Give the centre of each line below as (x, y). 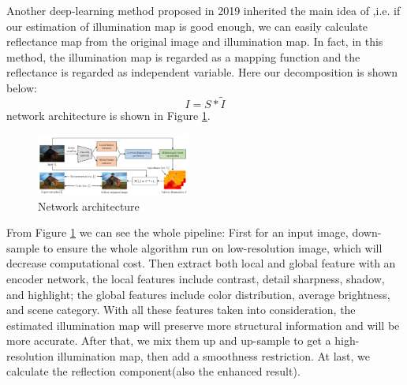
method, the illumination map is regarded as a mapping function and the (183, 56)
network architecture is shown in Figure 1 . (108, 115)
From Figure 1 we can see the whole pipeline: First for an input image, (177, 232)
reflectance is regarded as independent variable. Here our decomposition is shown (202, 72)
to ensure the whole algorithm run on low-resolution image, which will (213, 247)
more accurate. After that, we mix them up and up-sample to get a (169, 340)
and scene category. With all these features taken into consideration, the (181, 310)
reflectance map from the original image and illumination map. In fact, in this (195, 41)
